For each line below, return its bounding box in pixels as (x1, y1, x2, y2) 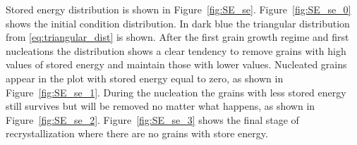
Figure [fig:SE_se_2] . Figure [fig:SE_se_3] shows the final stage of (6, 112, 299, 127)
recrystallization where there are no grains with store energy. (6, 126, 268, 141)
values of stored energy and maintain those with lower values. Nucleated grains (6, 57, 347, 72)
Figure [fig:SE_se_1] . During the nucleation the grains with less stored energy (6, 84, 346, 99)
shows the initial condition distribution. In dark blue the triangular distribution (6, 15, 350, 30)
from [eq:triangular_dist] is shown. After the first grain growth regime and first (6, 30, 349, 44)
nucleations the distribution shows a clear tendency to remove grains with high (6, 43, 346, 58)
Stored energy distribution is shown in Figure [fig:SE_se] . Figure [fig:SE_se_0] (6, 2, 351, 16)
